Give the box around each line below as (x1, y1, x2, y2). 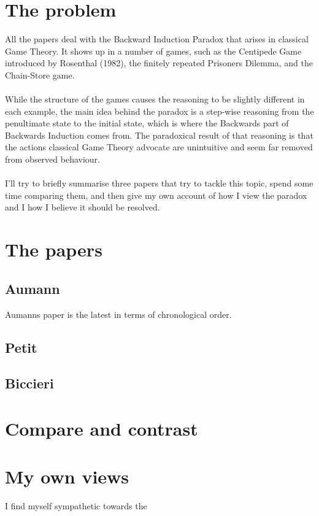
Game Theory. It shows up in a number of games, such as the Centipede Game (5, 44, 302, 57)
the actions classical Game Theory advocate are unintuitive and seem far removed (5, 141, 313, 153)
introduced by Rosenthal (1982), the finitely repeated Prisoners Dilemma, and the (5, 56, 313, 69)
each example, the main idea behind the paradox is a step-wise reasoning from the (5, 104, 314, 117)
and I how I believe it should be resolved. (5, 201, 160, 214)
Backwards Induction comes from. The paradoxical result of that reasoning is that (5, 128, 313, 141)
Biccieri (5, 374, 54, 393)
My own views (5, 464, 129, 489)
